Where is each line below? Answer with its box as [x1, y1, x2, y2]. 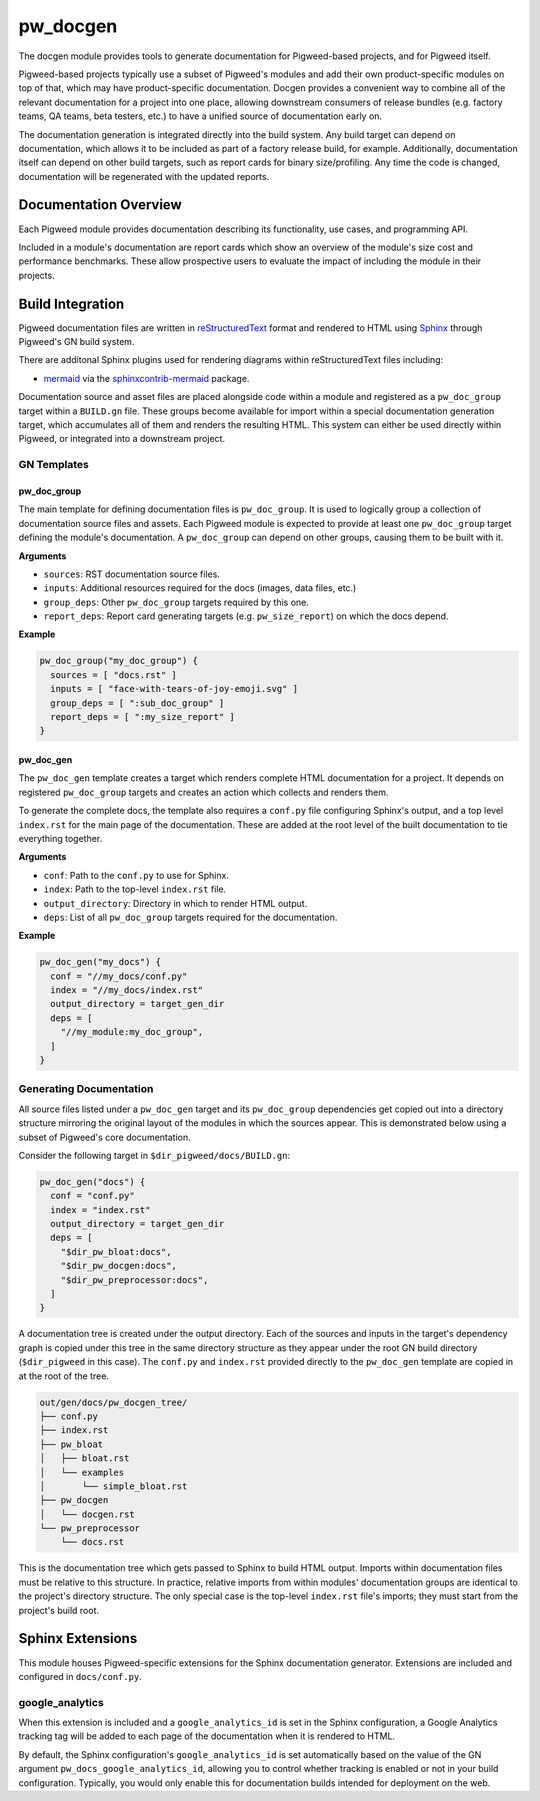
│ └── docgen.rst [39, 1508, 135, 1520]
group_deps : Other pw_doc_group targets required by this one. [43, 596, 310, 608]
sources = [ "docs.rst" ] [50, 669, 177, 680]
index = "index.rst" [50, 1204, 151, 1215]
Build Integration [18, 295, 125, 312]
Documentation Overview [18, 196, 182, 214]
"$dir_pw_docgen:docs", [60, 1260, 177, 1272]
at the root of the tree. [18, 1370, 110, 1382]
